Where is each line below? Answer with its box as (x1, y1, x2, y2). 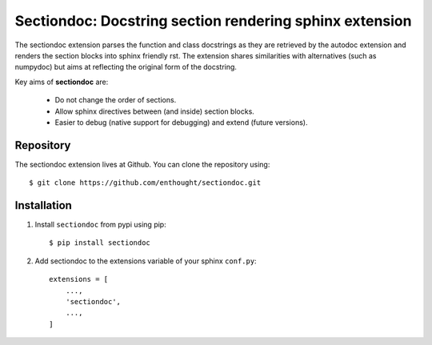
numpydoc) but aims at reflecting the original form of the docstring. (14, 62, 238, 72)
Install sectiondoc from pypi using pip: (34, 220, 167, 230)
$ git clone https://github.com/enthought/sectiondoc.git (29, 179, 262, 187)
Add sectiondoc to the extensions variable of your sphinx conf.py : (34, 256, 257, 266)
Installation (14, 199, 72, 212)
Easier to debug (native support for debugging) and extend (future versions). (54, 117, 308, 127)
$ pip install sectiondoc (49, 239, 151, 247)
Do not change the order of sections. (54, 95, 177, 105)
